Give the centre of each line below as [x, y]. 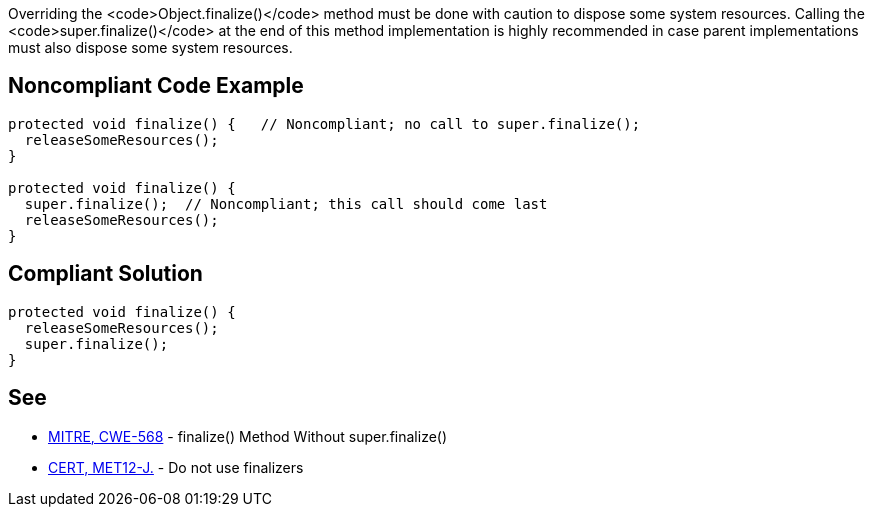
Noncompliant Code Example [156, 86]
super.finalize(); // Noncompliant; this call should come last [286, 203]
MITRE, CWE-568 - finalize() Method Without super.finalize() [248, 436]
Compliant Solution [105, 274]
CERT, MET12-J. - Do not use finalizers [176, 467]
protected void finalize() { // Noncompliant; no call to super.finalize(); [324, 123]
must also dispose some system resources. [150, 47]
